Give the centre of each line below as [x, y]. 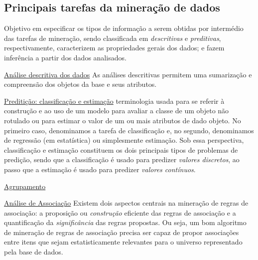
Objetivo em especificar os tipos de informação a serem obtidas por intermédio [124, 28]
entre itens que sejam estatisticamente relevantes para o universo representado [123, 242]
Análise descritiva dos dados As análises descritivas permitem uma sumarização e [128, 74]
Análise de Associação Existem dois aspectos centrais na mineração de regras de [126, 203]
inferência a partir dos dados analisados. [65, 57]
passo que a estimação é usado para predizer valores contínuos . [100, 169]
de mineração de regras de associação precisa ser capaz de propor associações [122, 232]
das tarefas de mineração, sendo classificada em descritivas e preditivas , [113, 38]
